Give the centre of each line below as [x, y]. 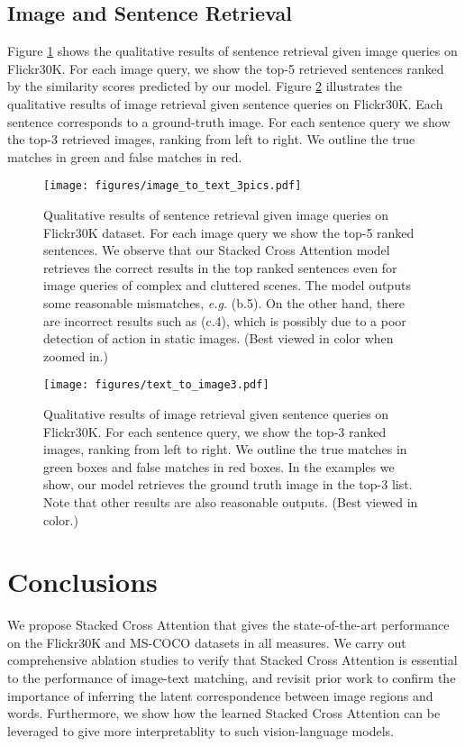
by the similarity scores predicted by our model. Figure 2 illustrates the [205, 86]
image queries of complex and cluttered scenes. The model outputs [227, 285]
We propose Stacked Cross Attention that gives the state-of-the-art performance [228, 625]
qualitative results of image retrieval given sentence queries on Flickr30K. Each [225, 103]
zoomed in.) [76, 355]
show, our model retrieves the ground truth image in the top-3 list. [228, 484]
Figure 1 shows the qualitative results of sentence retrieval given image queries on [232, 51]
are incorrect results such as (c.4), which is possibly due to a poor [225, 320]
